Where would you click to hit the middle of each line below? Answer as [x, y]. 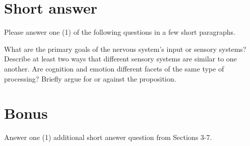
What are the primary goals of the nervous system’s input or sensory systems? [125, 49]
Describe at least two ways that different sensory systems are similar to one [120, 59]
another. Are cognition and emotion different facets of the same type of [114, 68]
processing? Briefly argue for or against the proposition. [90, 78]
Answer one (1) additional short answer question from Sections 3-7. [108, 137]
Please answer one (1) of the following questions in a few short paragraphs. [120, 32]
